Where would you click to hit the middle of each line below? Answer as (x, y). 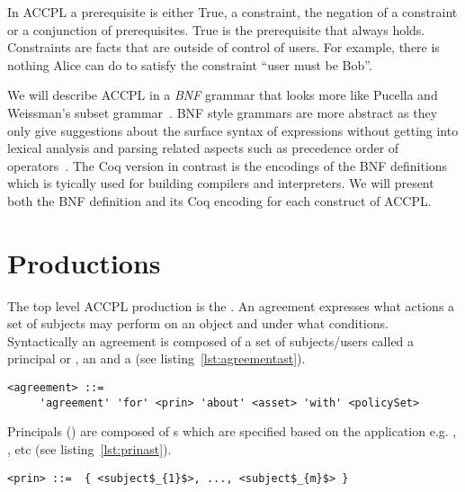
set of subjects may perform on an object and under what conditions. (198, 323)
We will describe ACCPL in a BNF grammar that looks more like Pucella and (223, 95)
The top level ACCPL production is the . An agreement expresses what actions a (231, 305)
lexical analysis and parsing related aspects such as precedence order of (203, 148)
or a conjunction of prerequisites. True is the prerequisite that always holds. (216, 29)
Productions (84, 262)
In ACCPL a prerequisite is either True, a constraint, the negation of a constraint (232, 12)
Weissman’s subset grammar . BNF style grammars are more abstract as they (223, 112)
